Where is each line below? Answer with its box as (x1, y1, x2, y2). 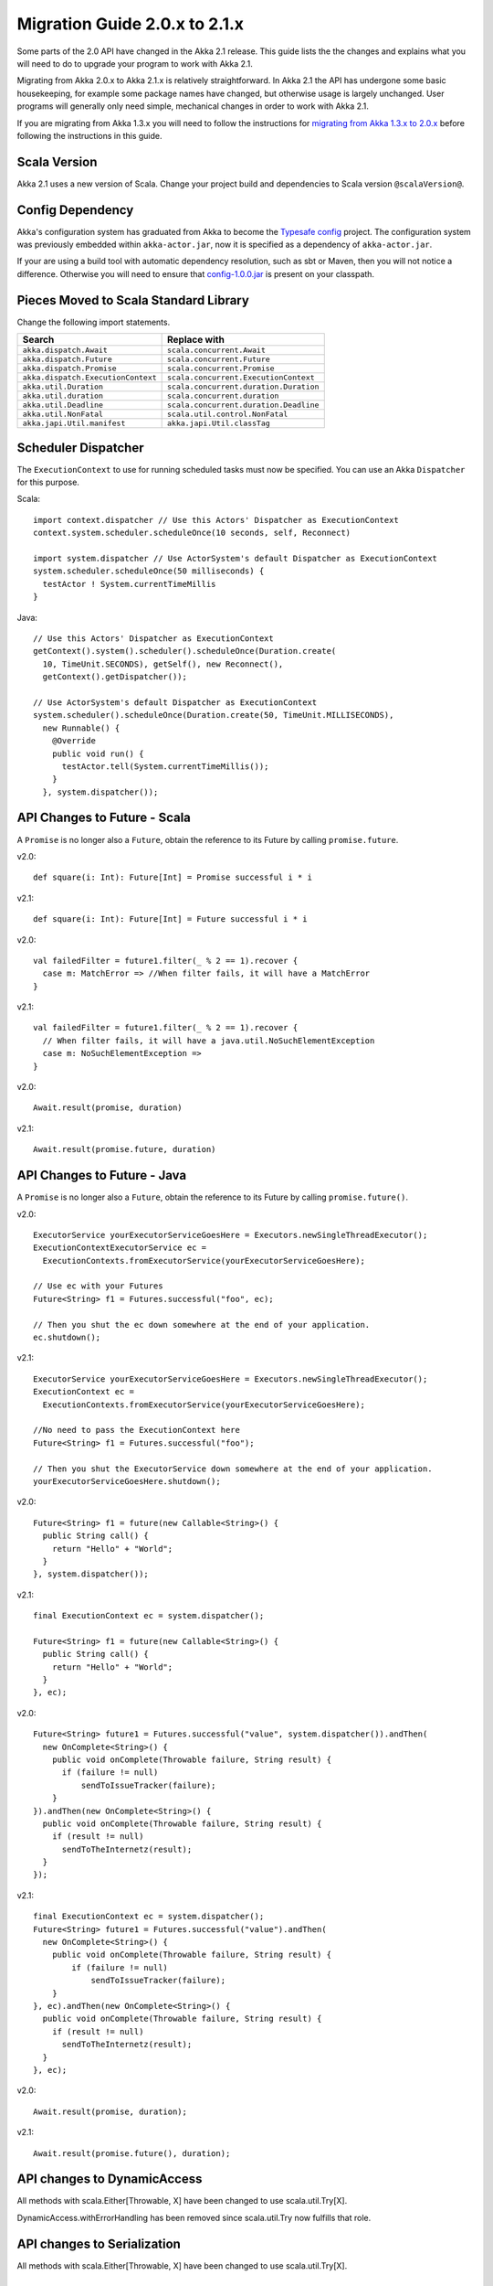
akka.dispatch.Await (22, 346, 109, 356)
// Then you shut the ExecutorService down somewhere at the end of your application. (33, 1463, 433, 1474)
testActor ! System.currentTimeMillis (42, 579, 216, 589)
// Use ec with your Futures (33, 1281, 163, 1291)
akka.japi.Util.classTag (167, 419, 271, 429)
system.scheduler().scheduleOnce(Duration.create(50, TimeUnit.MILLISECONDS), (33, 710, 394, 721)
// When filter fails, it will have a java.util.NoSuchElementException (42, 1035, 375, 1046)
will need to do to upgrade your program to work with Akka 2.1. (16, 58, 253, 69)
